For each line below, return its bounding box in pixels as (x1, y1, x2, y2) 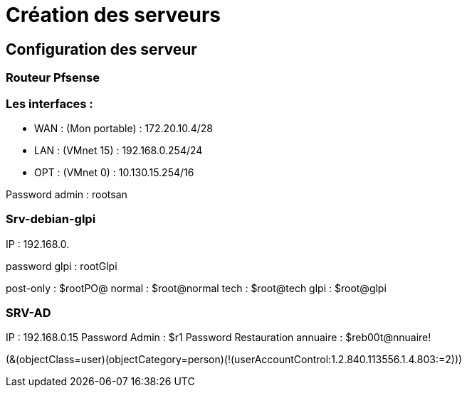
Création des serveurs (6, 3, 221, 27)
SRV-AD (6, 306, 51, 321)
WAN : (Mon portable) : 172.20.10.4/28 (34, 122, 213, 134)
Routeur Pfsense (6, 70, 100, 85)
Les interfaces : (6, 96, 93, 111)
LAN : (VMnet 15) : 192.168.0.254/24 (34, 144, 203, 156)
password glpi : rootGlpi (6, 259, 117, 272)
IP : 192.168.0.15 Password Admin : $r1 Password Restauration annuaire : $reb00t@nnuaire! (6, 331, 431, 344)
